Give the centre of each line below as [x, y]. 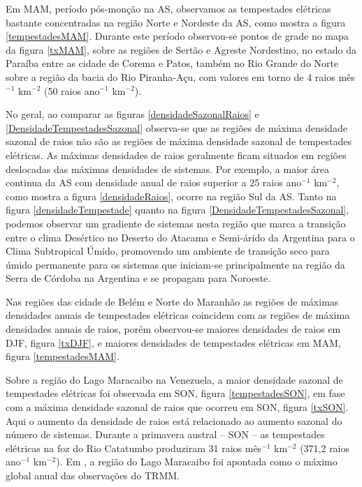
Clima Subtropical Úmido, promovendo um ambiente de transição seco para [168, 251]
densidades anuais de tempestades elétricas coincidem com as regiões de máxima [178, 315]
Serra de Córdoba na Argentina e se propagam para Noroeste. [138, 278]
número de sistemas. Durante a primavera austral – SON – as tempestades [165, 434]
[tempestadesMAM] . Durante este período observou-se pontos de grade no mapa [177, 36]
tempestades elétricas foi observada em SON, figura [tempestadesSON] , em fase [175, 393]
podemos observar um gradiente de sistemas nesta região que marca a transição [176, 223]
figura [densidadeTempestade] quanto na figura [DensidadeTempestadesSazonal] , [178, 210]
